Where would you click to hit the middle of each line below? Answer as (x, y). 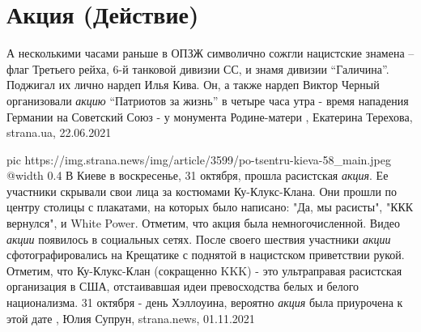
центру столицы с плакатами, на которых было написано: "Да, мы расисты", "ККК (210, 207)
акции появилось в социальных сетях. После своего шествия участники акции (199, 238)
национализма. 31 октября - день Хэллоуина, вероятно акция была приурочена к (205, 302)
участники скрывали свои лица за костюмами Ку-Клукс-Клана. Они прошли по (202, 191)
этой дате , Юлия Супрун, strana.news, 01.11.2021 (131, 318)
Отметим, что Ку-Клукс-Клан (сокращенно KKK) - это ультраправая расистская (204, 270)
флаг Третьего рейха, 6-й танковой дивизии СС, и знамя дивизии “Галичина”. (198, 68)
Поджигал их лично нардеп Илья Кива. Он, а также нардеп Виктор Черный (193, 85)
